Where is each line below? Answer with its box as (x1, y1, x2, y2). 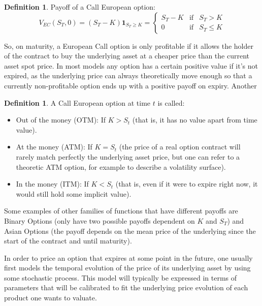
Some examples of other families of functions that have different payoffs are (4, 205, 238, 216)
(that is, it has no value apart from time (132, 114, 257, 125)
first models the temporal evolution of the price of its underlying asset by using (4, 262, 251, 273)
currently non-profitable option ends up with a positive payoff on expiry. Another (4, 80, 257, 90)
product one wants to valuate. (4, 292, 97, 303)
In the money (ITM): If (16, 178, 89, 189)
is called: (157, 97, 185, 108)
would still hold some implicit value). (16, 188, 132, 199)
